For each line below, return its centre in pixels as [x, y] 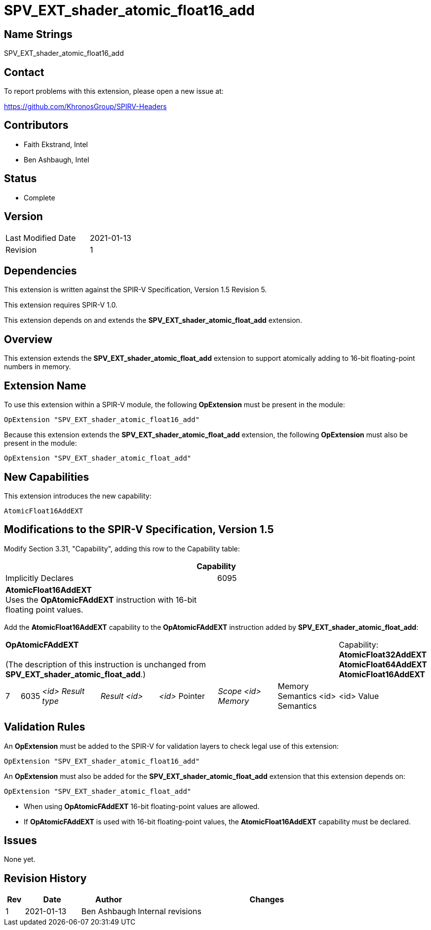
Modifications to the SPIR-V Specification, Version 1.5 [139, 530]
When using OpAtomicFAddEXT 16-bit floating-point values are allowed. [142, 806]
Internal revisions [170, 911]
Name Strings [38, 34]
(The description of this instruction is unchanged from [106, 664]
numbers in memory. [38, 367]
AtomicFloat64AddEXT [383, 664]
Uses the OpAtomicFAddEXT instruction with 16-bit [101, 600]
